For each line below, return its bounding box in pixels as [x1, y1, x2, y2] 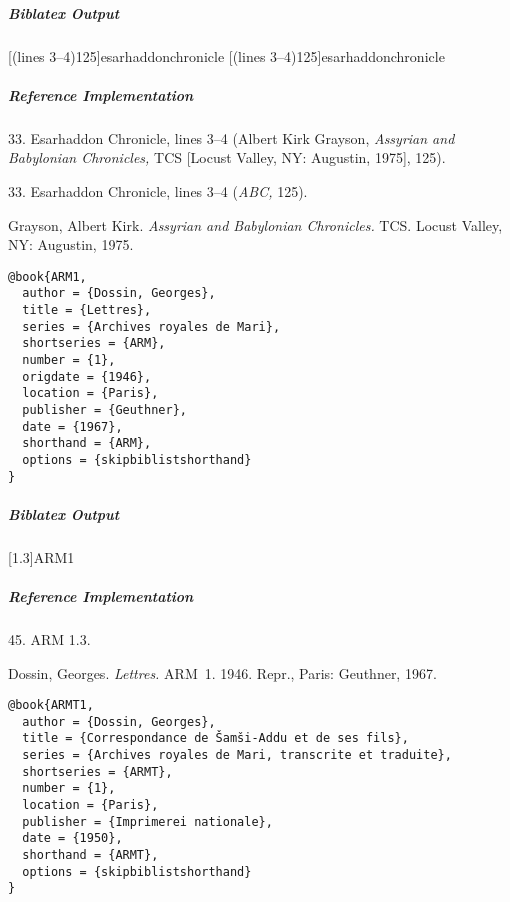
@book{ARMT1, [8, 698, 94, 713]
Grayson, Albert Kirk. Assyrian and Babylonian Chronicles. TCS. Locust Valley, [8, 214, 503, 235]
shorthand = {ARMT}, [22, 848, 159, 863]
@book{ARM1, [8, 269, 87, 284]
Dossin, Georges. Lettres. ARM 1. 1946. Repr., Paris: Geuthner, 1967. [8, 662, 437, 683]
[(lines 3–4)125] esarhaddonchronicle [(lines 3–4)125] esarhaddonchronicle [8, 45, 445, 66]
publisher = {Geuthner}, [22, 402, 187, 417]
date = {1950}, [22, 831, 123, 846]
